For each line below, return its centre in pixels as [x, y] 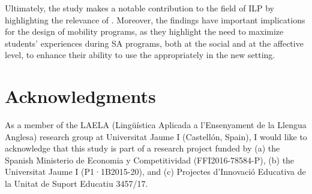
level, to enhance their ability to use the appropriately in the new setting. [140, 55]
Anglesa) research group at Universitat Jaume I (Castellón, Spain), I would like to [156, 136]
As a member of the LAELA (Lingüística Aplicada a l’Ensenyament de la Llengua [156, 125]
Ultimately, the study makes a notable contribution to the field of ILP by [139, 8]
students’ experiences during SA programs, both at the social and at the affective [154, 43]
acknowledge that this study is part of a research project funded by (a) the [142, 148]
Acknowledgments [80, 96]
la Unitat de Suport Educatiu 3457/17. [76, 184]
